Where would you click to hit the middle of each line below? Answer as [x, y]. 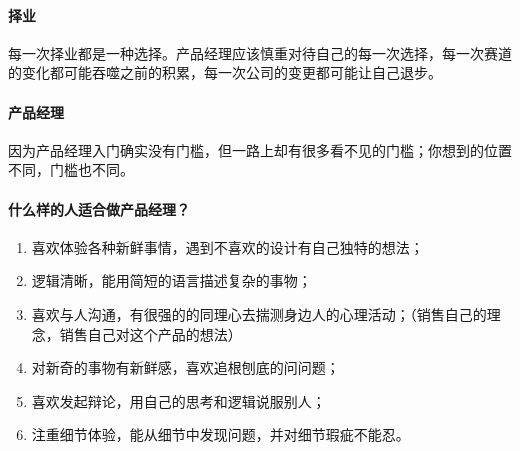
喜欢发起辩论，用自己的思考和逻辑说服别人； [178, 400]
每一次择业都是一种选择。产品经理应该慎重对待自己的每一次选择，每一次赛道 [260, 52]
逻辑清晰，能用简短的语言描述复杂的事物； [171, 280]
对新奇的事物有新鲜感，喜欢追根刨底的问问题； [185, 367]
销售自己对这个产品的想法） [150, 333]
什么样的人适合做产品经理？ [99, 208]
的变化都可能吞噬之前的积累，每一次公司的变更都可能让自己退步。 [225, 72]
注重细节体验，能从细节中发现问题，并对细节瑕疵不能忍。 [220, 434]
